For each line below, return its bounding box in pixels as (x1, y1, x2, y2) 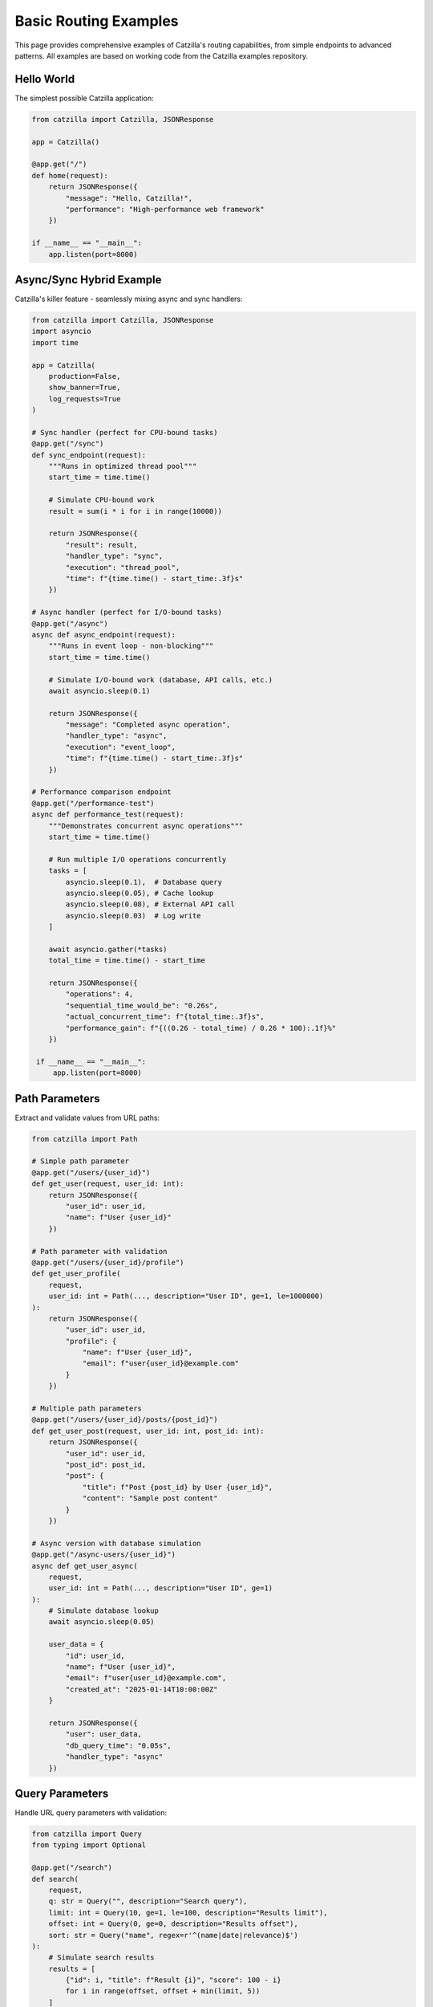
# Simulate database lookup (48, 1606, 160, 1615)
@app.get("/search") (31, 1863, 112, 1872)
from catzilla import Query (31, 1830, 142, 1838)
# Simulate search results (48, 1953, 156, 1962)
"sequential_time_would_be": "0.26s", (65, 1000, 218, 1010)
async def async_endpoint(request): (31, 630, 176, 639)
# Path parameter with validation (31, 1247, 168, 1256)
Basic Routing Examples (14, 12, 180, 30)
